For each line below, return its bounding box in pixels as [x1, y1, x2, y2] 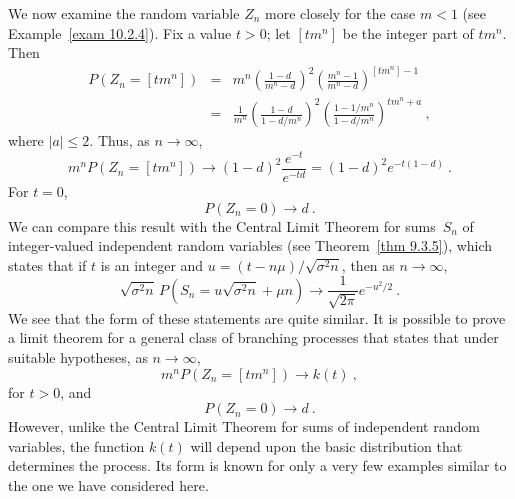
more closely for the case [265, 3, 416, 23]
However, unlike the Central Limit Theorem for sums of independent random [8, 416, 480, 437]
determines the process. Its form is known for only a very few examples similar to [8, 455, 507, 476]
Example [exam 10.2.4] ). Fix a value [8, 22, 232, 43]
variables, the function [8, 435, 145, 456]
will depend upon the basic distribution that [190, 435, 463, 456]
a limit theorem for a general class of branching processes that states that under [8, 327, 499, 348]
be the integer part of [342, 22, 474, 43]
